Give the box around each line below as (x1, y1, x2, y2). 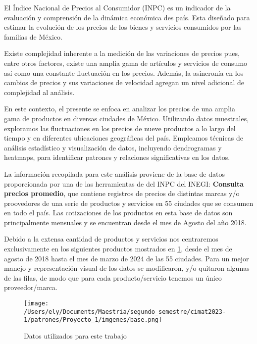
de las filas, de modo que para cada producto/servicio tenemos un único (4, 272, 222, 283)
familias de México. (4, 31, 62, 42)
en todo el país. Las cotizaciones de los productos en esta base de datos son (4, 207, 233, 218)
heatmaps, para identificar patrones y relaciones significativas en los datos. (4, 152, 230, 162)
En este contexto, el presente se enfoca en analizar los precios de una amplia (4, 103, 235, 114)
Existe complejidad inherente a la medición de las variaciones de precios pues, (4, 48, 240, 58)
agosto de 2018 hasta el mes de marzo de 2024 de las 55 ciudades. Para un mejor (4, 253, 249, 263)
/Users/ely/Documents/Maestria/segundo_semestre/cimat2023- (24, 308, 226, 315)
